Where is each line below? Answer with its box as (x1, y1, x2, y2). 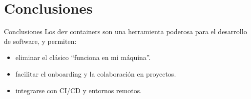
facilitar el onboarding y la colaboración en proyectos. (15, 68, 176, 79)
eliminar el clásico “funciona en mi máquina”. (15, 52, 151, 62)
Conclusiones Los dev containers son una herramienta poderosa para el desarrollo (4, 26, 247, 37)
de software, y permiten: (4, 36, 77, 46)
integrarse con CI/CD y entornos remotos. (15, 85, 142, 95)
